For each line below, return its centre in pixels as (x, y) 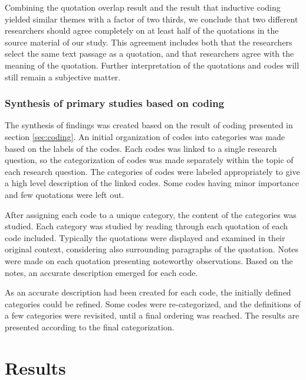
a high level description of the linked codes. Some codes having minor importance (152, 183)
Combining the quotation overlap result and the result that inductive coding (143, 7)
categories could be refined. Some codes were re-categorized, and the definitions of (153, 303)
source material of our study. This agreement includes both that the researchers (149, 42)
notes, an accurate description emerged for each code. (101, 272)
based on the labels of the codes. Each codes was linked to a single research (141, 148)
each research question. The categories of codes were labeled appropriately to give (152, 171)
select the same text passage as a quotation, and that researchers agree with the (149, 53)
